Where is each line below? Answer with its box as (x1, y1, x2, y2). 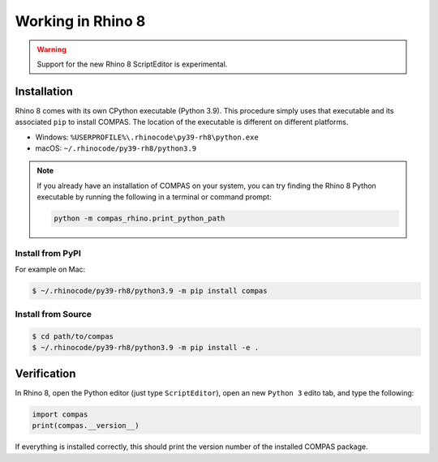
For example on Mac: (15, 264, 86, 274)
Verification (15, 366, 76, 380)
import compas (32, 409, 88, 419)
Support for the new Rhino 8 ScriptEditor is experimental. (36, 59, 228, 69)
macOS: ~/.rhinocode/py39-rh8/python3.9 (35, 143, 197, 153)
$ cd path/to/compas (32, 332, 114, 341)
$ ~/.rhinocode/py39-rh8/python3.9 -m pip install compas (32, 286, 268, 295)
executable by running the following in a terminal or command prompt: (36, 192, 272, 202)
